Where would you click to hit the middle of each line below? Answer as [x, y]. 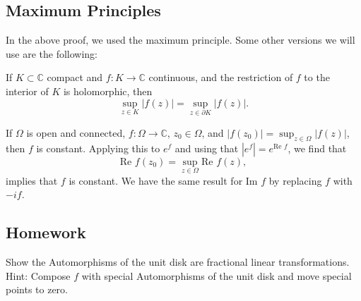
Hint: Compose [38, 275]
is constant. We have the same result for [156, 180]
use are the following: [52, 53]
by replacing [295, 180]
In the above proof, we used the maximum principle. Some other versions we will [180, 40]
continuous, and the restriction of [221, 77]
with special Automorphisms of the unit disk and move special [217, 275]
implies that [32, 180]
